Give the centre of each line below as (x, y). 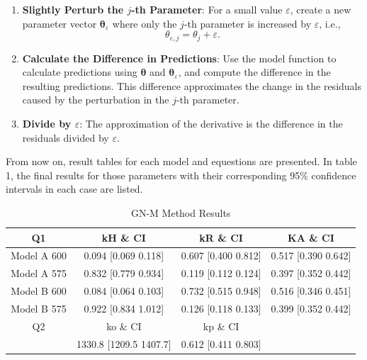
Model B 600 (39, 291)
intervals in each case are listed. (74, 189)
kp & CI (221, 326)
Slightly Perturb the (73, 9)
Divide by (47, 124)
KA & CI (311, 237)
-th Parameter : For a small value (207, 9)
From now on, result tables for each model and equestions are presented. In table (181, 161)
